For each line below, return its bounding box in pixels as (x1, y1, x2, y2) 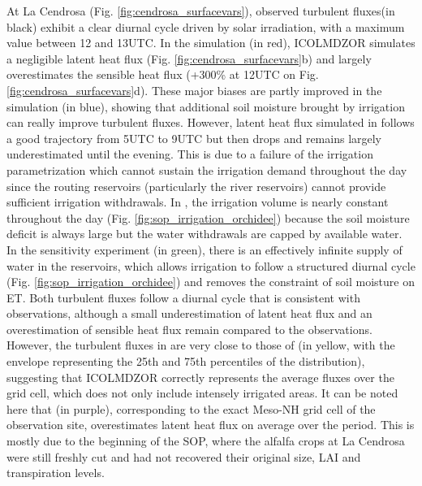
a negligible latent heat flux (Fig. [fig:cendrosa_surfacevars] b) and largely (6, 50, 372, 67)
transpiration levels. (6, 464, 105, 481)
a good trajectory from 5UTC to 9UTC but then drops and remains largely (6, 129, 382, 146)
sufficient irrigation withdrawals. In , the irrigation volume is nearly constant (6, 193, 389, 210)
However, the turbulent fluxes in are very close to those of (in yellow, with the (6, 336, 395, 354)
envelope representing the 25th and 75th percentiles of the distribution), (6, 353, 365, 370)
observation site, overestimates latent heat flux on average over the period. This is (6, 416, 415, 433)
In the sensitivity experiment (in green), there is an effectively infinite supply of (6, 241, 403, 258)
